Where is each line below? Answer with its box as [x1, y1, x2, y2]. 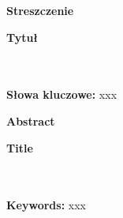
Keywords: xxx [6, 197, 86, 213]
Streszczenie [6, 2, 74, 18]
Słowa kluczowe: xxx [6, 86, 117, 103]
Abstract [6, 112, 55, 129]
